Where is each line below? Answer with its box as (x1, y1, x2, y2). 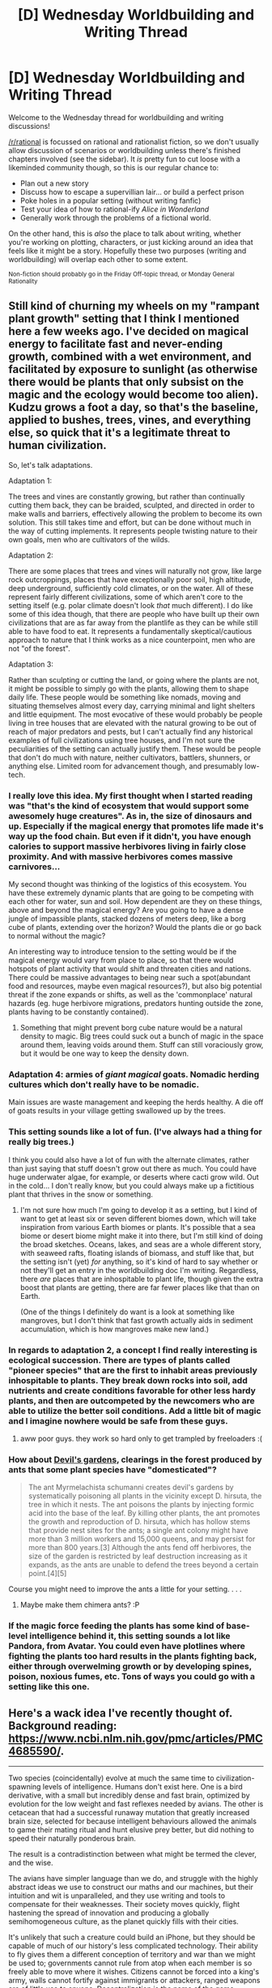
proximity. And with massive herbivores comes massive (8, 850, 233, 862)
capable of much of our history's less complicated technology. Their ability (8, 1940, 259, 1951)
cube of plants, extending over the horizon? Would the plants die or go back (8, 923, 261, 932)
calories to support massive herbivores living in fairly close (8, 841, 247, 852)
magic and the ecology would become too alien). (8, 388, 259, 402)
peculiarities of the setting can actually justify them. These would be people (8, 743, 261, 753)
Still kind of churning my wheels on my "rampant (8, 299, 260, 313)
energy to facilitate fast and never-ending (8, 337, 223, 351)
